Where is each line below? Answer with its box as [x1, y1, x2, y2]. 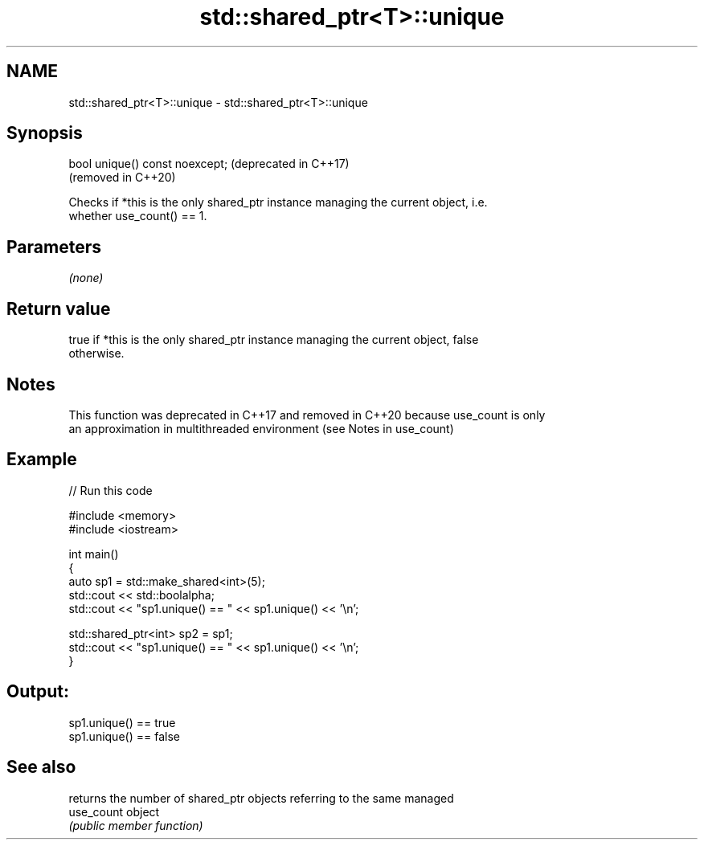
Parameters [6, 236, 101, 257]
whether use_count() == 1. [68, 209, 207, 223]
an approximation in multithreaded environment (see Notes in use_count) [68, 421, 454, 435]
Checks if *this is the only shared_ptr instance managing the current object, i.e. [68, 195, 488, 210]
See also [6, 757, 76, 778]
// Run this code [68, 483, 153, 497]
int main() [68, 546, 119, 561]
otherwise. [68, 346, 125, 361]
